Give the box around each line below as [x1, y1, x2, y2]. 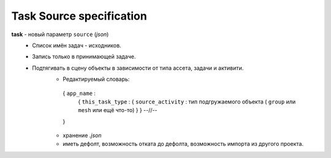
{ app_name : [63, 89, 96, 97]
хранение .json [63, 132, 102, 139]
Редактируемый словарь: [63, 75, 130, 83]
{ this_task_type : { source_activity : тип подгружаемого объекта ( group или [78, 98, 296, 105]
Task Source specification [11, 9, 147, 23]
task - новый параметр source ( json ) [11, 31, 109, 38]
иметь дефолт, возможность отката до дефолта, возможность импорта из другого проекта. [63, 140, 303, 148]
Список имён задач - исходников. [32, 42, 122, 49]
